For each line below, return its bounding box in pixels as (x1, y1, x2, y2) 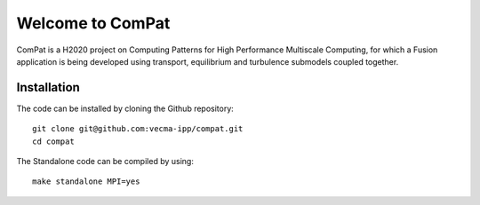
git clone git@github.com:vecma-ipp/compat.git (32, 124, 244, 134)
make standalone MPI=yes (32, 177, 140, 186)
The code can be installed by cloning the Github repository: (16, 103, 235, 114)
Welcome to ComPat (16, 13, 171, 33)
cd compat (32, 136, 75, 146)
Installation (16, 80, 80, 95)
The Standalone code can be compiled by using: (16, 156, 195, 167)
